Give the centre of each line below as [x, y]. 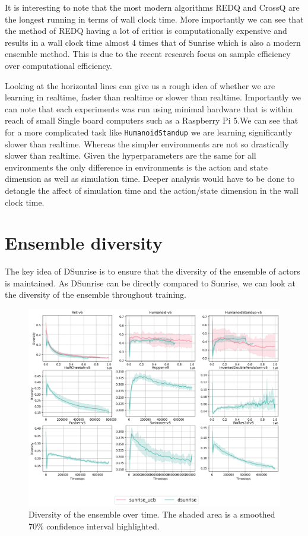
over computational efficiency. [58, 65]
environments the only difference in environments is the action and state [136, 167]
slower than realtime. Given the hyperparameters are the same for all [131, 155]
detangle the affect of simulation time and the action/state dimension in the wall [152, 190]
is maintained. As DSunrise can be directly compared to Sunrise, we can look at [150, 283]
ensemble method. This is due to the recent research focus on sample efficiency [148, 54]
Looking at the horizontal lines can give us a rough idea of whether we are [140, 85]
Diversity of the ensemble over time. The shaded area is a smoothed [152, 514]
